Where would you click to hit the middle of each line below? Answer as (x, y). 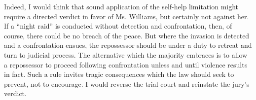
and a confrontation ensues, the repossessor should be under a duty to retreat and (128, 45)
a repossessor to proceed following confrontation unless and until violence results (126, 64)
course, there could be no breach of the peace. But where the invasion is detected (127, 35)
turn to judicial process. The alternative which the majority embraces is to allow (126, 54)
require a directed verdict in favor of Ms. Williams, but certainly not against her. (127, 16)
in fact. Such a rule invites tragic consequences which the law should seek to (119, 74)
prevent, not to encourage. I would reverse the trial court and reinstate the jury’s (127, 83)
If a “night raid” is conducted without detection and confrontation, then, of (118, 26)
